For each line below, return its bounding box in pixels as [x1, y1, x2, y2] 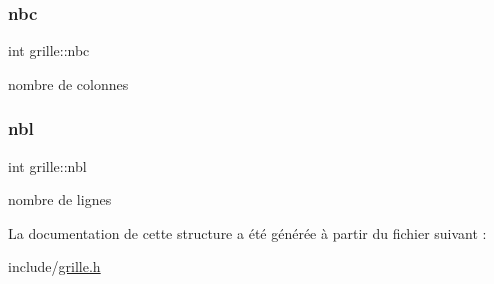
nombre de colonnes [8, 73, 129, 94]
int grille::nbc [8, 40, 90, 61]
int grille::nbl [8, 155, 87, 176]
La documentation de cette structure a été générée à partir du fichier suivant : [8, 222, 487, 243]
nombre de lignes [8, 189, 112, 210]
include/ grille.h [8, 256, 101, 277]
